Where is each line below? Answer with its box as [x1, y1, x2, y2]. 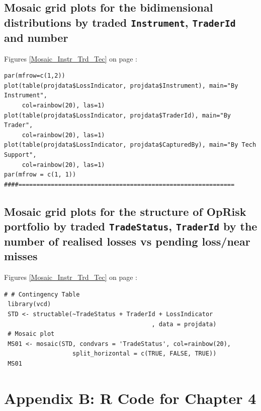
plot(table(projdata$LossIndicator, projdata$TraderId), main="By [4, 111, 231, 119]
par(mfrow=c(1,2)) [4, 72, 65, 80]
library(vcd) [8, 301, 51, 308]
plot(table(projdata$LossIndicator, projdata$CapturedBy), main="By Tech [4, 141, 256, 149]
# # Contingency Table [4, 290, 80, 298]
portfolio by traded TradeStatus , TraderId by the [4, 218, 257, 234]
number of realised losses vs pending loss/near [4, 233, 250, 249]
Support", [4, 151, 37, 158]
